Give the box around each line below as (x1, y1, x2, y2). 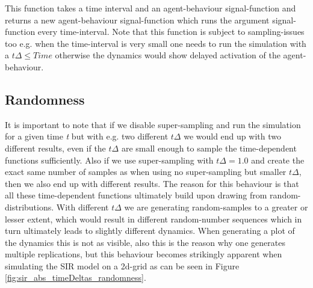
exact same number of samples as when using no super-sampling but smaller (5, 165, 287, 178)
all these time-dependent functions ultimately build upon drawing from (5, 189, 267, 201)
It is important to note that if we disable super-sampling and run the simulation (5, 118, 301, 130)
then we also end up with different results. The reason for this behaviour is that (5, 177, 299, 189)
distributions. (5, 200, 54, 213)
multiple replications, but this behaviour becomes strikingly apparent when (5, 248, 282, 260)
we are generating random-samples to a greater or (124, 200, 308, 213)
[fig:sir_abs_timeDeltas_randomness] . (5, 271, 146, 284)
